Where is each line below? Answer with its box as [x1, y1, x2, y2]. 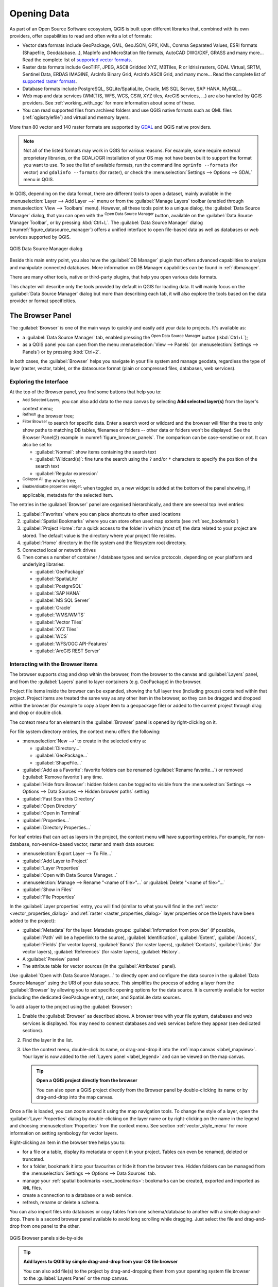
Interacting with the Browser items [9, 660, 98, 668]
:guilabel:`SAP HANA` [35, 590, 81, 596]
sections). [22, 1028, 44, 1034]
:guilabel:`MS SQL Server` [35, 597, 90, 603]
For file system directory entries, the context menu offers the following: [9, 728, 161, 735]
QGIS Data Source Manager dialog [9, 246, 82, 252]
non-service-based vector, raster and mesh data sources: [31, 841, 154, 847]
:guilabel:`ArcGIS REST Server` [35, 648, 100, 654]
